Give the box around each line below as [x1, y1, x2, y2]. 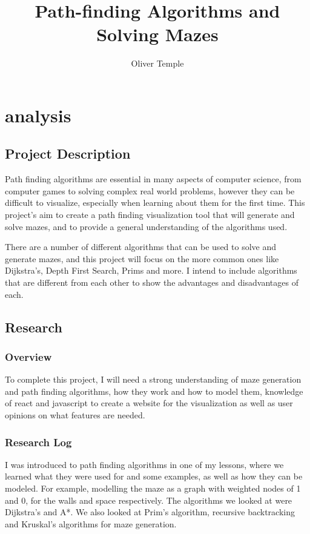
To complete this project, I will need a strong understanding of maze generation [5, 373, 302, 386]
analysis [5, 102, 71, 127]
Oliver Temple [131, 57, 184, 70]
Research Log [5, 434, 72, 449]
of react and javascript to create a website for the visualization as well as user [5, 397, 293, 409]
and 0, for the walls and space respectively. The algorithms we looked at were [5, 493, 292, 506]
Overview [5, 349, 52, 364]
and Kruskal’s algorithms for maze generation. [5, 517, 177, 530]
